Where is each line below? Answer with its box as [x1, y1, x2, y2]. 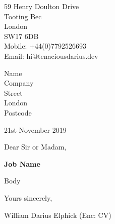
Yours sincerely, [4, 192, 52, 203]
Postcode [4, 107, 32, 118]
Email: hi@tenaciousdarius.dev [4, 50, 98, 61]
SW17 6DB [4, 30, 39, 41]
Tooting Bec [4, 11, 42, 21]
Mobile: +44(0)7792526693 [4, 41, 86, 51]
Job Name [4, 158, 40, 169]
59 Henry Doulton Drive [4, 1, 79, 11]
